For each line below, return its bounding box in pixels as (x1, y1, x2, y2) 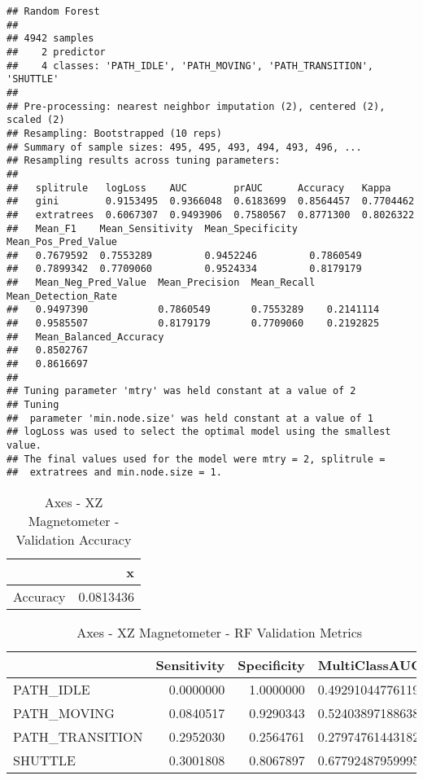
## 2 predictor (7, 46, 106, 58)
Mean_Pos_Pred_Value (7, 236, 118, 248)
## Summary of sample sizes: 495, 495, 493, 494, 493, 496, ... (7, 141, 362, 153)
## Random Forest (7, 6, 100, 17)
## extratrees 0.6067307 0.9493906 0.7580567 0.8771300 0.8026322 (7, 208, 415, 221)
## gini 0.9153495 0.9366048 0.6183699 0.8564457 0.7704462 (7, 195, 415, 208)
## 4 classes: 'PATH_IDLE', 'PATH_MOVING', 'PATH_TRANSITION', (7, 59, 374, 72)
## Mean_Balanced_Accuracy (7, 331, 164, 343)
